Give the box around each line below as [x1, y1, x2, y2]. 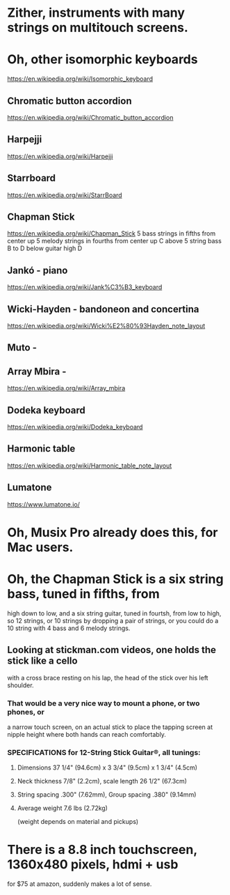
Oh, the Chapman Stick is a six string [7, 572, 224, 587]
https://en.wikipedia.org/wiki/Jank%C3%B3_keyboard [7, 283, 163, 291]
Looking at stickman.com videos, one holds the [7, 644, 217, 656]
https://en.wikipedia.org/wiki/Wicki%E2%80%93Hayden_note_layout [7, 322, 206, 330]
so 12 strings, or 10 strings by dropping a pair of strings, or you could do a [7, 616, 219, 625]
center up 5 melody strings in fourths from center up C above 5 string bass [7, 237, 222, 245]
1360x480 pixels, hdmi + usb [7, 857, 179, 873]
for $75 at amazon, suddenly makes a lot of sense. [7, 880, 152, 888]
